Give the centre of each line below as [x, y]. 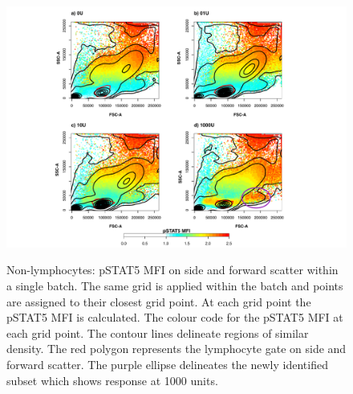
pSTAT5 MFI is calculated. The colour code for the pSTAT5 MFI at [175, 317]
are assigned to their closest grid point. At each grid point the [159, 301]
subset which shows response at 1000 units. [112, 380]
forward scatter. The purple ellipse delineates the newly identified [167, 364]
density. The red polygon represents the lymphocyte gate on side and [176, 349]
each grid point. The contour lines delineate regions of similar [158, 332]
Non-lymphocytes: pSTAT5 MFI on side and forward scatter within [172, 270]
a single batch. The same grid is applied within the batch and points [175, 285]
